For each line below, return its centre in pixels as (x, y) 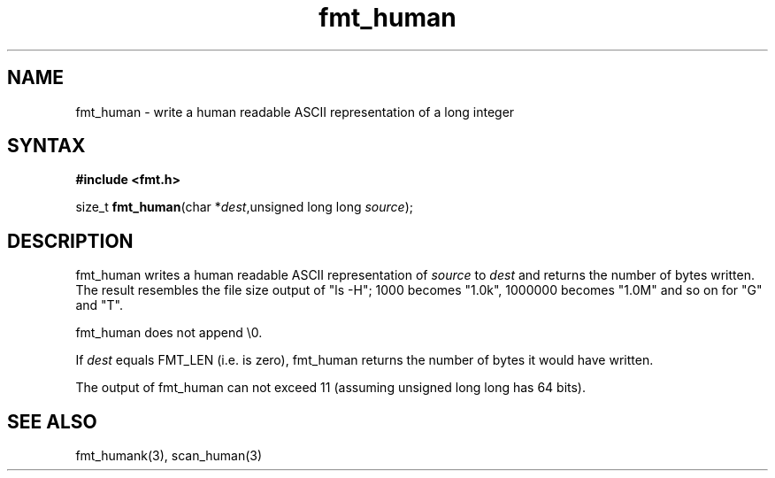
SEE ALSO (52, 421)
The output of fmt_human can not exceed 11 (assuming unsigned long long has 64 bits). (330, 388)
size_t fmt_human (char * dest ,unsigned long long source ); (244, 207)
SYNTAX (46, 146)
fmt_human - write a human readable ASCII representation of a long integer (295, 112)
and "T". (99, 305)
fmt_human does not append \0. (169, 333)
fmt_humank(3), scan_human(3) (169, 456)
